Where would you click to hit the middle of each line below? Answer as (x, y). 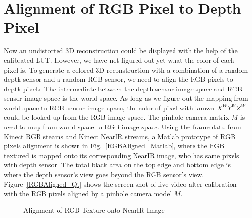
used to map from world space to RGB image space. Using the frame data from (123, 127)
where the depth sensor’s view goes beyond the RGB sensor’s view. (104, 174)
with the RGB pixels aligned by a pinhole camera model (88, 193)
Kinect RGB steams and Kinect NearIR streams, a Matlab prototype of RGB (120, 136)
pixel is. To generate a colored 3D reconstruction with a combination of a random (126, 69)
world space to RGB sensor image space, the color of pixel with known (109, 107)
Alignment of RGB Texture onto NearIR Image (94, 209)
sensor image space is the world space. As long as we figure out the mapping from (126, 98)
